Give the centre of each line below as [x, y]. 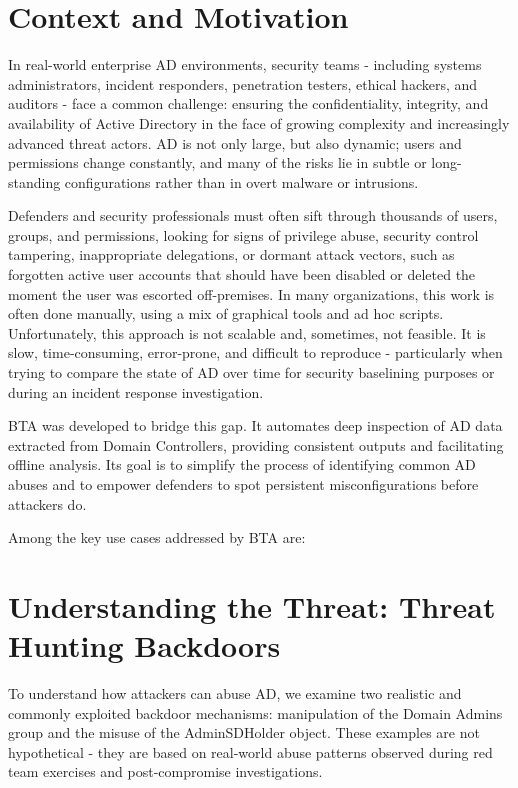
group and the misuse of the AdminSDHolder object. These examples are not [244, 732]
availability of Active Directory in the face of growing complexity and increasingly [259, 122]
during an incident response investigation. [136, 391]
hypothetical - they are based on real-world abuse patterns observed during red [250, 751]
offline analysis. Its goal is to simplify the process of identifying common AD [242, 464]
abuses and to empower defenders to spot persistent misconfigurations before [243, 484]
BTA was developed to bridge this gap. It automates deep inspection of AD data [255, 425]
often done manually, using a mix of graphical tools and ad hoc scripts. [226, 313]
